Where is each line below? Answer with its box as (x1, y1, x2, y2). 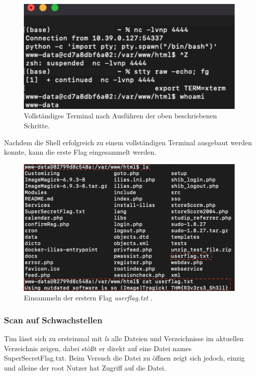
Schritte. (24, 120, 50, 130)
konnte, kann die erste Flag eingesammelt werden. (4, 147, 157, 157)
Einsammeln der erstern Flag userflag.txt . (24, 292, 153, 303)
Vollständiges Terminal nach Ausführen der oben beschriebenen (24, 110, 217, 121)
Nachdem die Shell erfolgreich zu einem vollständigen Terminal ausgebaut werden (4, 137, 252, 147)
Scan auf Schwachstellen (4, 313, 102, 326)
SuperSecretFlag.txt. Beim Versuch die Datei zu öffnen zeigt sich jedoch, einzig (4, 353, 245, 363)
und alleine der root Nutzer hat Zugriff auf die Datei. (4, 362, 166, 373)
